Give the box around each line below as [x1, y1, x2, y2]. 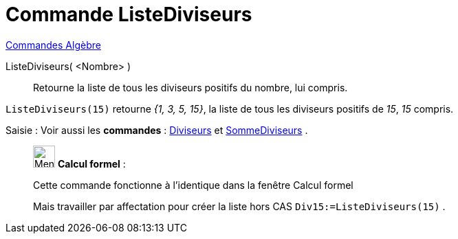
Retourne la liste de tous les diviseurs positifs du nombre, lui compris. [33, 81, 348, 93]
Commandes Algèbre [6, 38, 101, 51]
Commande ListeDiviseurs [6, 3, 252, 26]
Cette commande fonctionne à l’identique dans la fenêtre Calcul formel [33, 179, 353, 191]
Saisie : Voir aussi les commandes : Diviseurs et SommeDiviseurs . [6, 124, 308, 136]
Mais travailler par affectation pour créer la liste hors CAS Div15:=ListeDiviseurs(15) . [33, 200, 446, 212]
